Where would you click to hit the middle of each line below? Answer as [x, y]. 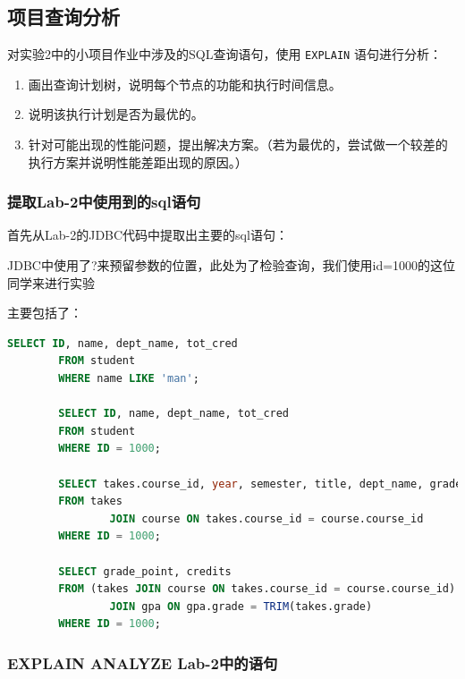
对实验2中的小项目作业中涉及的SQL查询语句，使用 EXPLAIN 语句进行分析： [224, 54]
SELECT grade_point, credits [145, 571]
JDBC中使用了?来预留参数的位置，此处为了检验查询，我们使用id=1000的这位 [232, 265]
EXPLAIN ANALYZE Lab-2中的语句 [143, 662]
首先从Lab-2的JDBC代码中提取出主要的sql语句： [148, 235]
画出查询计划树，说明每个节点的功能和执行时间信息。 [185, 84]
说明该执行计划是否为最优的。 [116, 114]
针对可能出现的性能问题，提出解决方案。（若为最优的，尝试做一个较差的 [238, 144]
